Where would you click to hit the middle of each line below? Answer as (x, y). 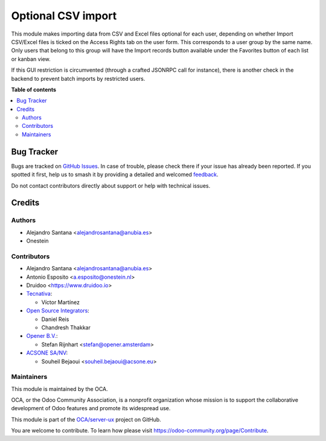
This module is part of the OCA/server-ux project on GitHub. (86, 419)
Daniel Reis (55, 319)
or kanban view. (31, 59)
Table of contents (34, 89)
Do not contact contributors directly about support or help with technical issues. (111, 186)
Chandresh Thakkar (66, 327)
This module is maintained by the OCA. (59, 389)
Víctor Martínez (61, 302)
